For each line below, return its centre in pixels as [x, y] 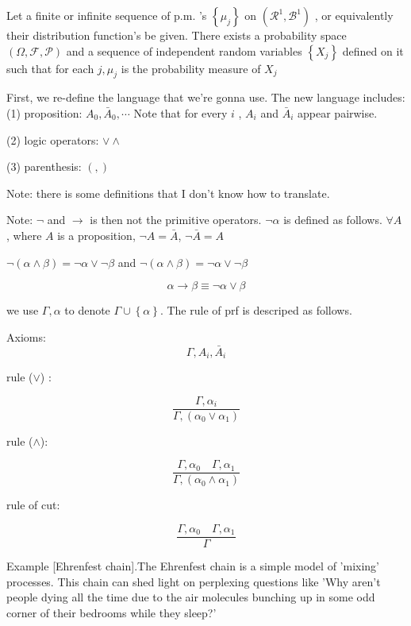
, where [24, 235]
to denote [87, 310]
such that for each [50, 68]
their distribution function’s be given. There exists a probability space [177, 35]
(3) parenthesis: [44, 166]
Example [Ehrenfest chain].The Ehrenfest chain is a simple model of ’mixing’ [193, 565]
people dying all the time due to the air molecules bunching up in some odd [191, 597]
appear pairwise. [338, 112]
